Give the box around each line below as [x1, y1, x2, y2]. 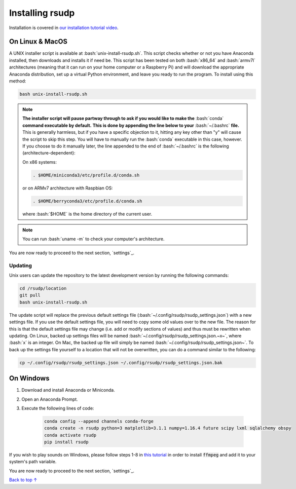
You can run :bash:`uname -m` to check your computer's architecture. [22, 236, 165, 242]
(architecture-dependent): [22, 150, 76, 156]
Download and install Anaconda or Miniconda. [21, 387, 115, 393]
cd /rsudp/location [19, 285, 67, 291]
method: [9, 78, 27, 84]
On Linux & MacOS [9, 38, 68, 46]
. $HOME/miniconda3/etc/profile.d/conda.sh [33, 172, 140, 178]
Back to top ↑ [9, 477, 37, 483]
